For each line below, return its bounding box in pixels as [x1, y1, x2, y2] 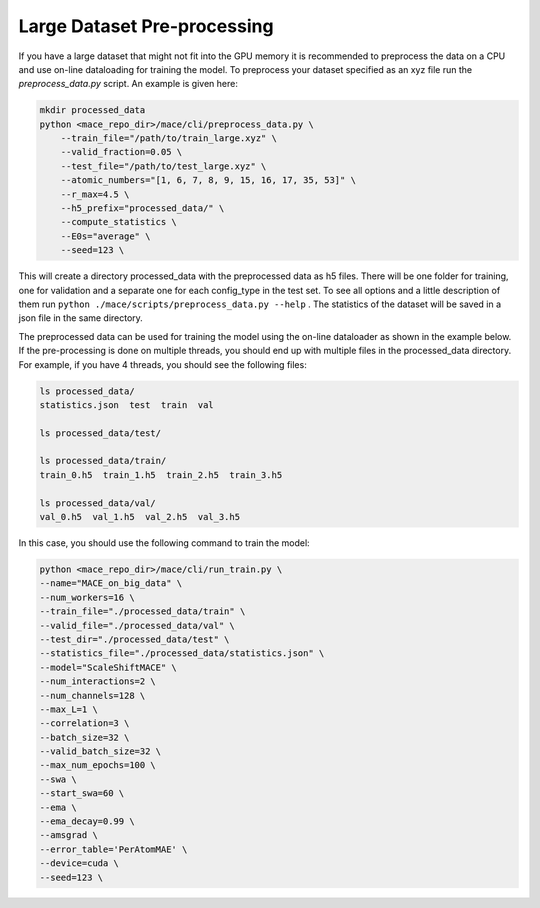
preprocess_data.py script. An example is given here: [18, 78, 239, 90]
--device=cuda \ [39, 858, 120, 869]
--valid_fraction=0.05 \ [60, 146, 183, 158]
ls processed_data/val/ [39, 497, 157, 509]
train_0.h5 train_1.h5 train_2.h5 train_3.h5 [39, 469, 283, 480]
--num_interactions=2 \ [39, 676, 157, 687]
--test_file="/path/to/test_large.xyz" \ [60, 160, 267, 172]
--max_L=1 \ [39, 703, 99, 715]
